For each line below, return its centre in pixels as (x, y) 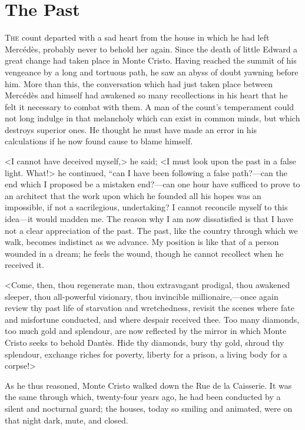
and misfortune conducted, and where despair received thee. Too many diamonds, (152, 319)
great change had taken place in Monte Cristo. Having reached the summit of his (151, 60)
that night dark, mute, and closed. (67, 420)
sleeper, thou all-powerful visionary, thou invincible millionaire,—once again (142, 296)
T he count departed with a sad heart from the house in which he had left (137, 37)
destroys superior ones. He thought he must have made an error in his (131, 129)
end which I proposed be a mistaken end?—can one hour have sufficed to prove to (152, 184)
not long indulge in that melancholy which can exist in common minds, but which (152, 118)
